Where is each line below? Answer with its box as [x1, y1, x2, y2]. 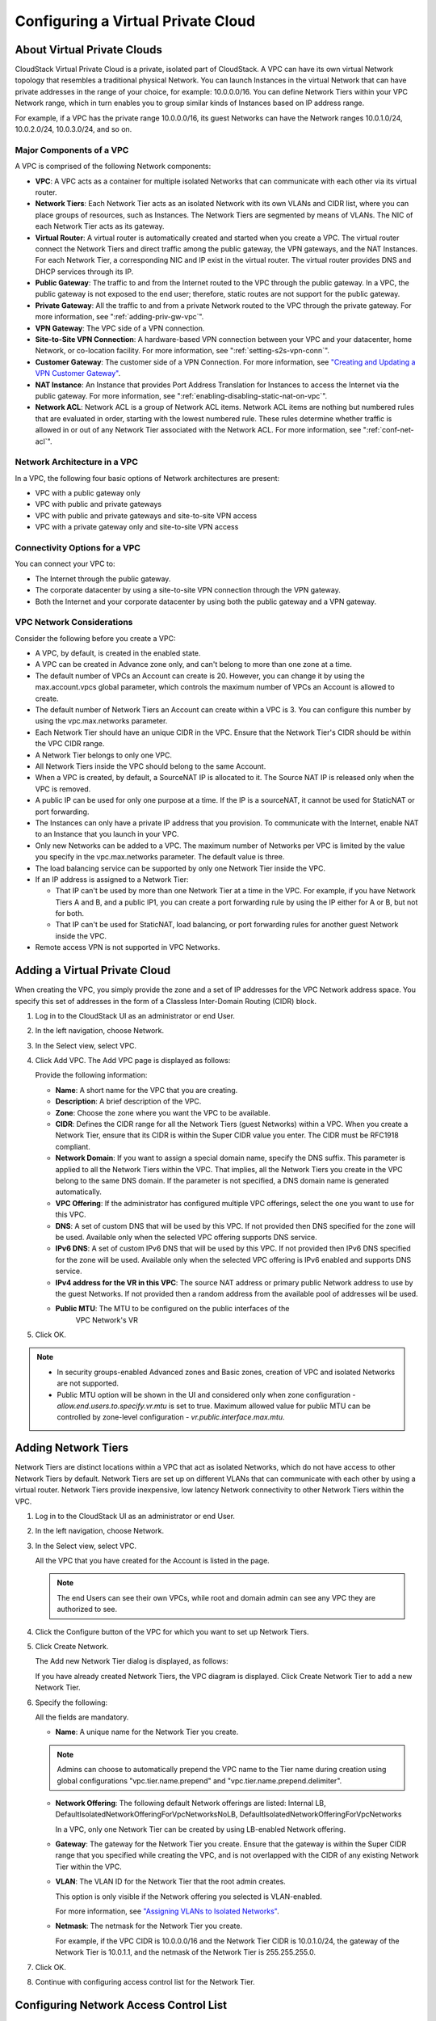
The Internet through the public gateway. [35, 574, 171, 584]
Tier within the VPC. [55, 1862, 122, 1871]
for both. [55, 909, 85, 918]
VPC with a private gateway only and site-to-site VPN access [35, 522, 239, 532]
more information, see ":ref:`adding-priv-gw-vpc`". [35, 312, 204, 322]
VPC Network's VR [75, 1314, 139, 1325]
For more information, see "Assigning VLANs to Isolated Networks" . [55, 1906, 279, 1916]
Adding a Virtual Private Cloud [15, 964, 171, 977]
